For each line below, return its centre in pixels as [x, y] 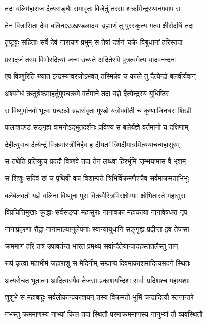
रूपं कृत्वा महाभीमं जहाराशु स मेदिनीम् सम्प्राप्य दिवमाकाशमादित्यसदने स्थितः [98, 263]
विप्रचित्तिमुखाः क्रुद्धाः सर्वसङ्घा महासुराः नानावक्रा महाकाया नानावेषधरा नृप [96, 212]
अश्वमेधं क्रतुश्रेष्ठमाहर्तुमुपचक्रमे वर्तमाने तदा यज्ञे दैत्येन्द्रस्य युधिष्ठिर [87, 93]
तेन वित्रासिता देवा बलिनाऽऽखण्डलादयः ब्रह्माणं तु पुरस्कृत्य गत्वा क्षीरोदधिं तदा [99, 25]
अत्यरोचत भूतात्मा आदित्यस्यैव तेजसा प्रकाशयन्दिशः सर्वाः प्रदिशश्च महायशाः [97, 280]
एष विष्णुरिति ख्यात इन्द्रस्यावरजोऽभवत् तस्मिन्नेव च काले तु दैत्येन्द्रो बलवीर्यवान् [100, 76]
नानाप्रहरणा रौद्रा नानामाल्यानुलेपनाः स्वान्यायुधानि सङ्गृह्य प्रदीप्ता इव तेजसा [97, 229]
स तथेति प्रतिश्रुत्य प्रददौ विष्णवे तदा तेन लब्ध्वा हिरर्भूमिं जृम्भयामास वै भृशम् [95, 161]
